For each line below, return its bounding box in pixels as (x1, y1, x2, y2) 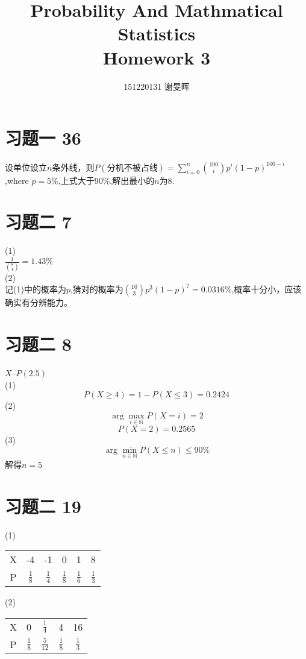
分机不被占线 (107, 163, 158, 172)
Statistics (117, 21, 196, 46)
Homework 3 (102, 45, 211, 69)
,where (5, 174, 29, 186)
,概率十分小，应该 (231, 283, 302, 295)
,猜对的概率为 (70, 283, 123, 295)
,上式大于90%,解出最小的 (58, 174, 155, 186)
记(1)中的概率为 (5, 283, 66, 295)
